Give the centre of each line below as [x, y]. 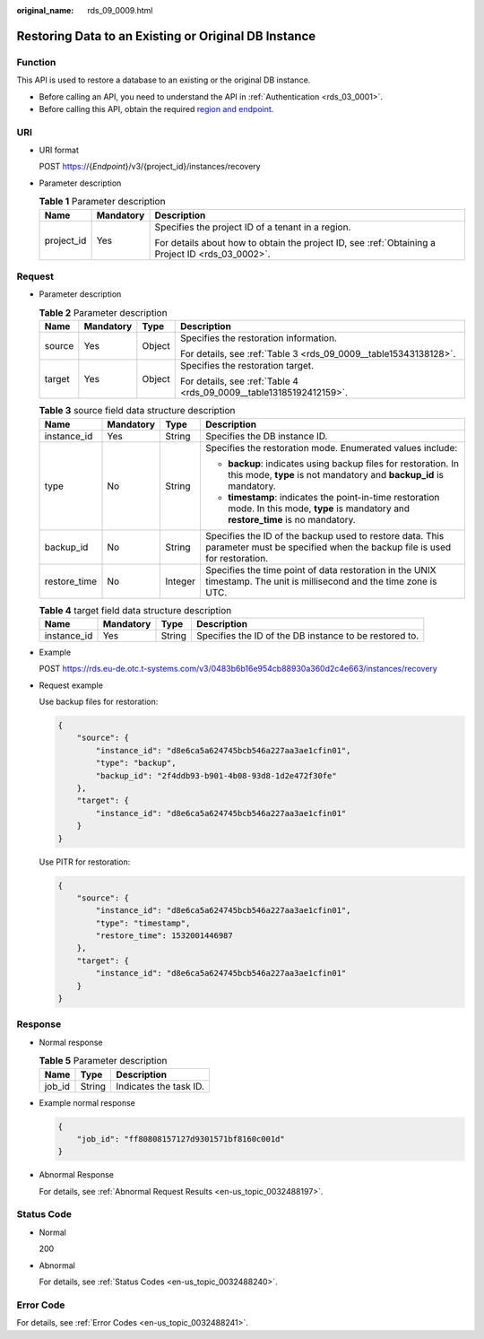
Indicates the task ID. [160, 1086]
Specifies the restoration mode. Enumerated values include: [331, 448]
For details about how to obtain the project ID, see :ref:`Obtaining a [295, 242]
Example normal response [87, 1102]
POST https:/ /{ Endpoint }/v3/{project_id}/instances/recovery [150, 167]
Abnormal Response [76, 1175]
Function [36, 62]
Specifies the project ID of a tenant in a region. [253, 227]
